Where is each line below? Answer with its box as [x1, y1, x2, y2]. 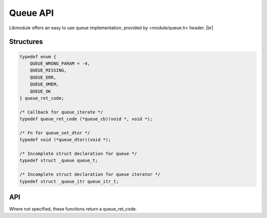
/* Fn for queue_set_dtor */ [19, 130, 90, 136]
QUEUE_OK [30, 88, 51, 94]
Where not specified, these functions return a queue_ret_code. [9, 206, 137, 212]
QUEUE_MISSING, [30, 67, 67, 73]
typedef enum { [19, 54, 56, 59]
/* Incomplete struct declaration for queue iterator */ [19, 171, 161, 177]
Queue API [9, 7, 54, 18]
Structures [9, 38, 43, 46]
